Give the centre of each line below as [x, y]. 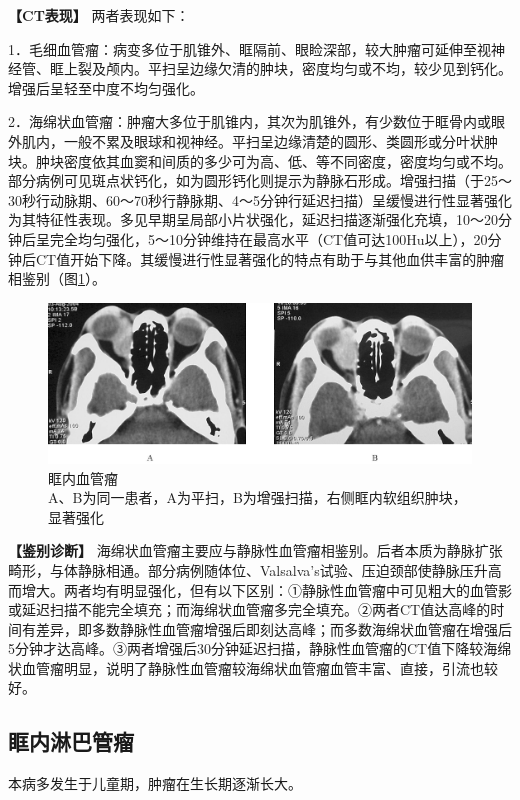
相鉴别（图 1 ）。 [57, 278]
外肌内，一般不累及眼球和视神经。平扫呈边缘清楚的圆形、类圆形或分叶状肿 [253, 140]
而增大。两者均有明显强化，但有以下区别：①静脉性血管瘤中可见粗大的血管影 [260, 589]
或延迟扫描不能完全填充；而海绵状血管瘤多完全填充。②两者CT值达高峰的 [249, 609]
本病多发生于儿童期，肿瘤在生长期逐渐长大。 [155, 783]
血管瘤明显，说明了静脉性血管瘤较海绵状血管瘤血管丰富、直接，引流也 [252, 667]
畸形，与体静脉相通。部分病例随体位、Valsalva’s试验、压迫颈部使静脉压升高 [255, 569]
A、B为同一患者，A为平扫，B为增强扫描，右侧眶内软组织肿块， [257, 497]
